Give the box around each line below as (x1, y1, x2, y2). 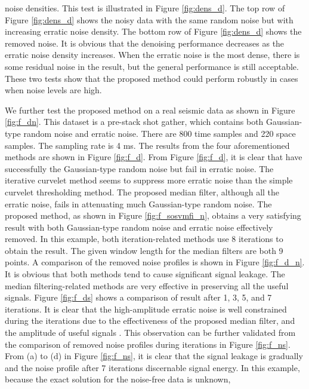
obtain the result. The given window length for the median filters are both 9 (5, 244, 283, 256)
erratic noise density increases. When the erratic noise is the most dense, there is (5, 48, 300, 61)
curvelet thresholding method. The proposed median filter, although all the (5, 185, 280, 198)
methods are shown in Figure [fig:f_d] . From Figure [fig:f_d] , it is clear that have (5, 151, 302, 163)
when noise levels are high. (5, 84, 102, 96)
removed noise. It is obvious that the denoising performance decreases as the (5, 36, 285, 49)
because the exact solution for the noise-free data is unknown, (5, 373, 231, 385)
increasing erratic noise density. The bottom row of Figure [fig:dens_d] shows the (5, 25, 302, 38)
